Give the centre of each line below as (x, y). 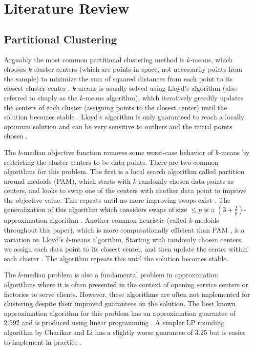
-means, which (212, 59)
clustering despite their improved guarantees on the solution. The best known (120, 303)
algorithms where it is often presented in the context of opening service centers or (126, 284)
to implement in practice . (43, 341)
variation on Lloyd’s (34, 239)
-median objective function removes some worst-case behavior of (117, 152)
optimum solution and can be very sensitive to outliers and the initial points (118, 126)
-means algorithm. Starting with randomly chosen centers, (156, 239)
